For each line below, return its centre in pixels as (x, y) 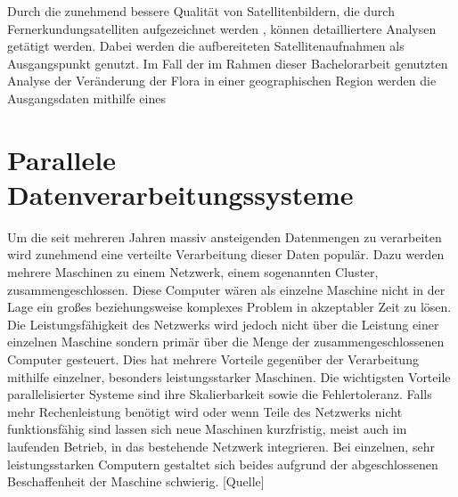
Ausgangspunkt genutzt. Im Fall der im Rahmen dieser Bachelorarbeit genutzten (228, 63)
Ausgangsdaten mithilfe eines (86, 98)
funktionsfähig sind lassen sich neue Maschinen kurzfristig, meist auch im (207, 429)
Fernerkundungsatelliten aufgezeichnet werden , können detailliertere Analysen (222, 28)
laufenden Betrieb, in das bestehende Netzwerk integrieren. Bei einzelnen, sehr (221, 446)
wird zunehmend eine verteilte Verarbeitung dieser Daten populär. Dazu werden (226, 254)
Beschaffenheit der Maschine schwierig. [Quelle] (136, 481)
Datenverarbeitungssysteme (180, 194)
